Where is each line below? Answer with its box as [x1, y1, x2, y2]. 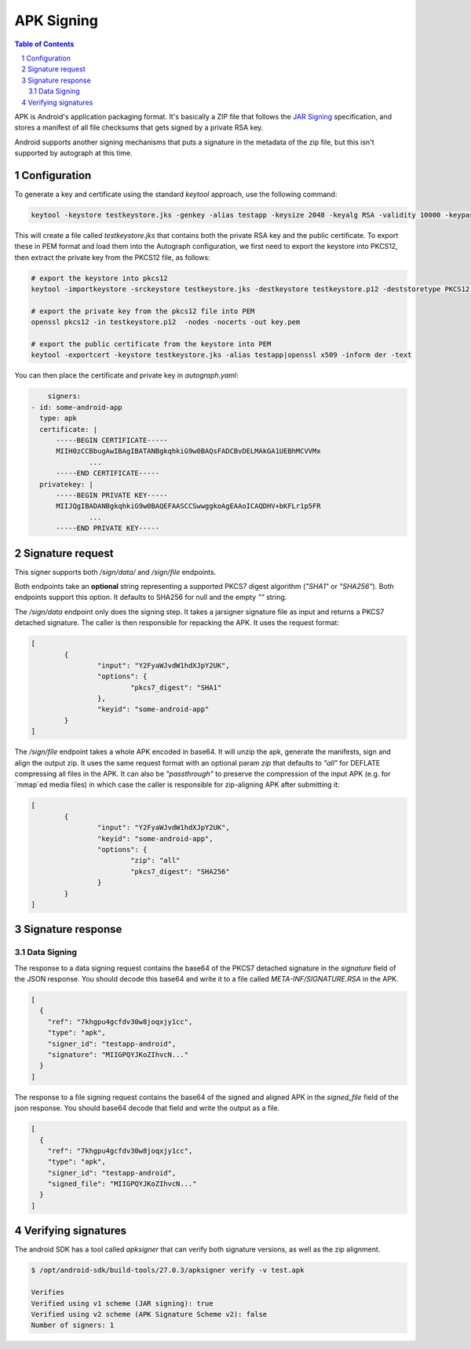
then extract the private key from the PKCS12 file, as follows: [14, 252, 211, 262]
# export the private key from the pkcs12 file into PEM [31, 306, 255, 316]
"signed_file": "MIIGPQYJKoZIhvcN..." [47, 1179, 197, 1189]
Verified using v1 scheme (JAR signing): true [31, 1299, 214, 1307]
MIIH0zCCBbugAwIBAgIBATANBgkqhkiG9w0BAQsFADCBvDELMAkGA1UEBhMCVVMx [56, 447, 321, 455]
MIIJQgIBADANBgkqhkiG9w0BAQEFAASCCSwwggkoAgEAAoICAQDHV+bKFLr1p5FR [56, 502, 321, 510]
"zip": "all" [130, 856, 181, 865]
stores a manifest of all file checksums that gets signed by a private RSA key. [14, 122, 264, 133]
